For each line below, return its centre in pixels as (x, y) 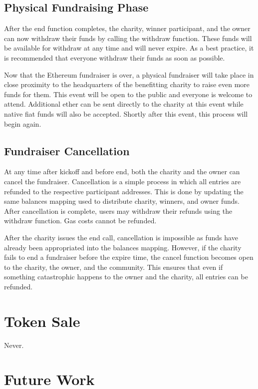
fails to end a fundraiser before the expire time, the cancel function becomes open (129, 257)
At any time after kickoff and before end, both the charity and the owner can (122, 171)
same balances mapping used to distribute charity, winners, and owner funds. (122, 201)
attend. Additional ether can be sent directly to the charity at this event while (124, 104)
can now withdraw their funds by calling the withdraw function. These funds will (128, 38)
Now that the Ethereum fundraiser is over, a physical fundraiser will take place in (129, 74)
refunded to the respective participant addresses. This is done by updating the (124, 191)
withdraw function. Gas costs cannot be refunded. (80, 221)
